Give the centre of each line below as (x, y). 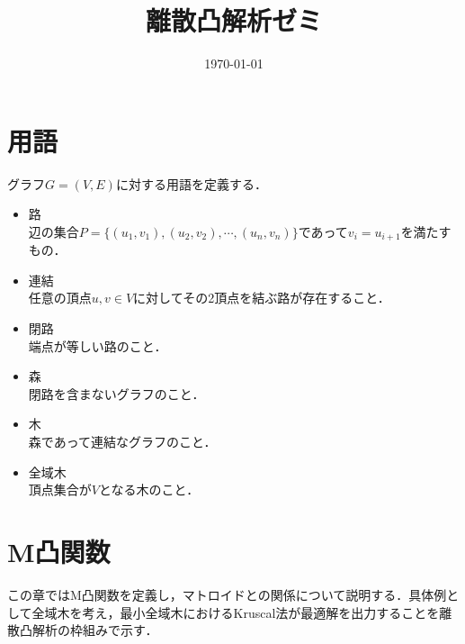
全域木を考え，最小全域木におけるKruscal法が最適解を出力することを (236, 612)
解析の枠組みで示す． (95, 630)
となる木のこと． (149, 490)
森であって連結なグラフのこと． (122, 442)
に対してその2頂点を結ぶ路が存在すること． (262, 298)
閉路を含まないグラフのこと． (116, 393)
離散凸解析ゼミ (233, 20)
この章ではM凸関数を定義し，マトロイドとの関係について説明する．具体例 (227, 594)
